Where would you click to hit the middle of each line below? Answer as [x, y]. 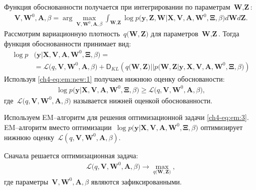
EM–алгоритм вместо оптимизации [58, 127]
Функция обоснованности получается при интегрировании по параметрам [117, 7]
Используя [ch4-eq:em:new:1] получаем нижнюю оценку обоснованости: [114, 78]
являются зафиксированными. [136, 181]
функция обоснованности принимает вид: [68, 43]
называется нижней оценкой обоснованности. [143, 100]
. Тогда [229, 33]
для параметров [175, 33]
